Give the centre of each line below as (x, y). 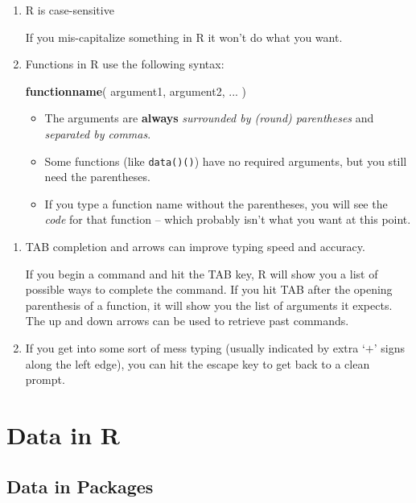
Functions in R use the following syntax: (125, 64)
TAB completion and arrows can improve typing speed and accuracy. (195, 246)
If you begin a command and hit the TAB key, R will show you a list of (202, 273)
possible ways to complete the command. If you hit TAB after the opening (209, 289)
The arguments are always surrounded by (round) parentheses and (209, 118)
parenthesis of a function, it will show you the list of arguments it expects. (209, 305)
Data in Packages (80, 486)
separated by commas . (98, 133)
